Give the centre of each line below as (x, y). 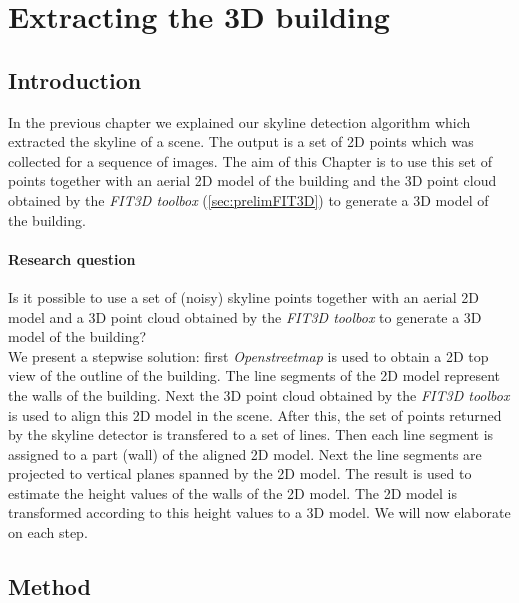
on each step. (48, 532)
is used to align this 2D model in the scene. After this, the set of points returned (255, 414)
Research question (72, 258)
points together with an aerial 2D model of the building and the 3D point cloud (252, 180)
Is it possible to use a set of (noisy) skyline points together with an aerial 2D (244, 296)
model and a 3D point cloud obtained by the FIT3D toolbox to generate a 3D (245, 316)
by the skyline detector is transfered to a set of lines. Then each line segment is (251, 434)
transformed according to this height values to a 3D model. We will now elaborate (259, 512)
